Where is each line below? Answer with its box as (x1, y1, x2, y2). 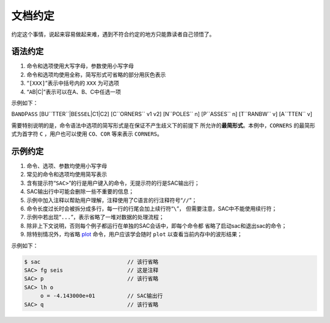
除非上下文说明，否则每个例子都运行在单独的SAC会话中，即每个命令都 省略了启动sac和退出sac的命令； (26, 222, 287, 229)
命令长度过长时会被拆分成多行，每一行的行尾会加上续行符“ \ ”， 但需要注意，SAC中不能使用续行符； (26, 205, 277, 212)
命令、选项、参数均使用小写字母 (26, 162, 107, 170)
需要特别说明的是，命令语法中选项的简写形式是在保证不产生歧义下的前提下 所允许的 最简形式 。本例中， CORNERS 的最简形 (11, 122, 315, 129)
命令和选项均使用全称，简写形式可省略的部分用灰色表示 (26, 71, 166, 78)
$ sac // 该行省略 (24, 258, 159, 265)
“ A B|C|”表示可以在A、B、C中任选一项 (26, 88, 122, 95)
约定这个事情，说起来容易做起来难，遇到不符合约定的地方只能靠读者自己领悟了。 (11, 31, 215, 38)
